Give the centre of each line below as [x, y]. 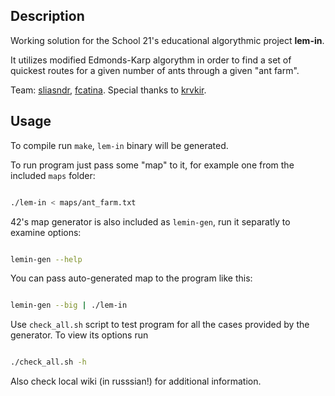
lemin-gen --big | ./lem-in [69, 305]
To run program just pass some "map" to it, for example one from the [152, 165]
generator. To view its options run [79, 335]
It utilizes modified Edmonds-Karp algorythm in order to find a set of [151, 60]
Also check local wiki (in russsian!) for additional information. [136, 381]
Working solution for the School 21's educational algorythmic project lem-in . [167, 40]
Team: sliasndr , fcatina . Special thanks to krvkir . [108, 90]
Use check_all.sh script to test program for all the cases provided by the [160, 325]
